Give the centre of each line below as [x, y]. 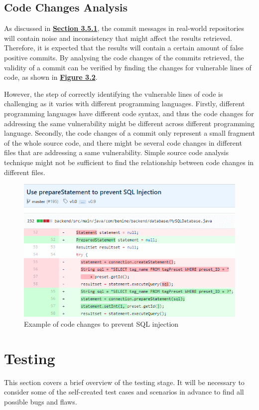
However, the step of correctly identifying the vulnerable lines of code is [114, 94]
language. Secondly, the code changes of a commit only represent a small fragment [129, 133]
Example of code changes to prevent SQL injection [101, 323]
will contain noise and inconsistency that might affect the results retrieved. [118, 38]
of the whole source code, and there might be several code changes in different [123, 142]
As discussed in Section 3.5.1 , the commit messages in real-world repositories [124, 28]
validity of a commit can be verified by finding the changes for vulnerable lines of [128, 67]
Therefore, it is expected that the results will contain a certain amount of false [124, 48]
